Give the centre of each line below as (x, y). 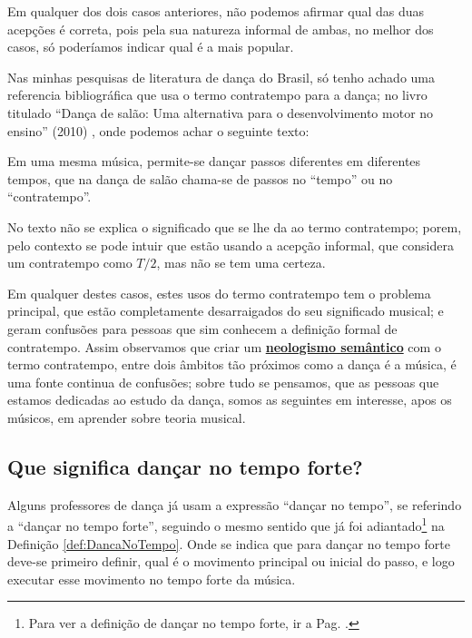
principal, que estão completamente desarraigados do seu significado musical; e (226, 311)
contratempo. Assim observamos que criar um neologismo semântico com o (224, 346)
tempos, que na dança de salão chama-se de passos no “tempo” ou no (200, 178)
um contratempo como (70, 263)
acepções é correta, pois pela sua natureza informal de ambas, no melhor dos (221, 29)
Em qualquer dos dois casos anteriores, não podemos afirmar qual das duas (216, 11)
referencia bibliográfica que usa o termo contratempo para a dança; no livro (217, 95)
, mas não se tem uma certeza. (241, 263)
